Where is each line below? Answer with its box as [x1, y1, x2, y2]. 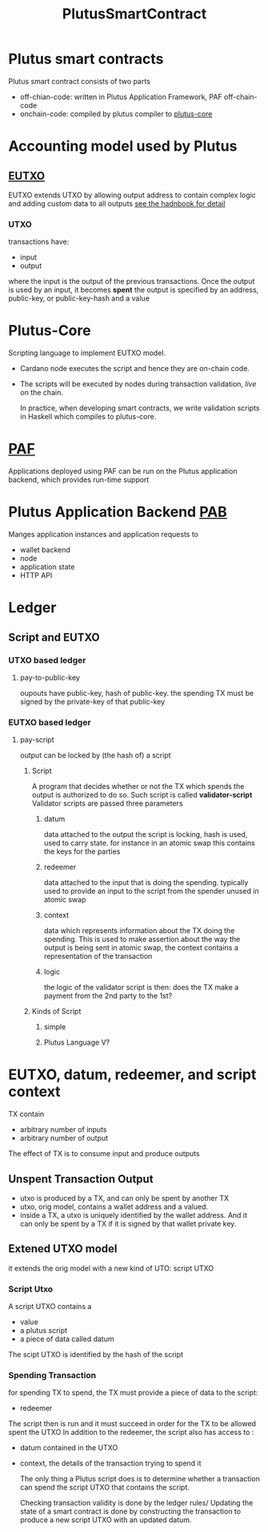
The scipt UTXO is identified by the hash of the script [8, 1350, 184, 1360]
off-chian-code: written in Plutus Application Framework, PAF [19, 91, 222, 101]
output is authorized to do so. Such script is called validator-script [31, 790, 253, 800]
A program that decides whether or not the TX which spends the [31, 782, 245, 791]
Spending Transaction [8, 1370, 97, 1380]
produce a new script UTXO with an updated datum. [19, 1515, 192, 1525]
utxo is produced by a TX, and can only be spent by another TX [19, 1193, 230, 1203]
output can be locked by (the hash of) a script [19, 750, 171, 760]
